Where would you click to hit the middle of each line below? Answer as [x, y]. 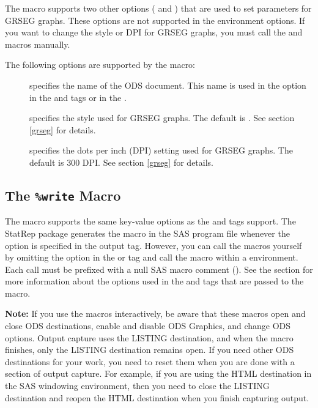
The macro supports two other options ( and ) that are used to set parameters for [158, 8]
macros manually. [38, 44]
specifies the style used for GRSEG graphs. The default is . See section [162, 118]
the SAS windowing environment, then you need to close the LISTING [137, 386]
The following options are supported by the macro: [100, 65]
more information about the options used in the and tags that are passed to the [154, 281]
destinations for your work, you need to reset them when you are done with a [150, 361]
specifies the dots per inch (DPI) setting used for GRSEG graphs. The [161, 150]
